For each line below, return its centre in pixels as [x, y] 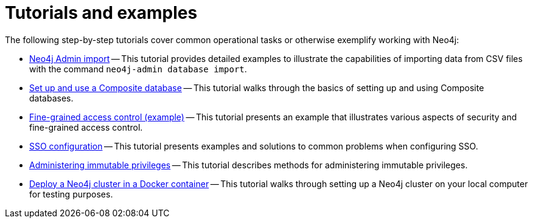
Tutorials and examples [101, 13]
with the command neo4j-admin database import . [138, 69]
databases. [51, 98]
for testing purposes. [71, 194]
